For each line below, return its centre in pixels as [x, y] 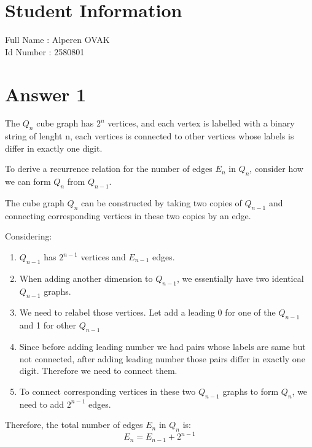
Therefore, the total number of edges [74, 425]
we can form [28, 181]
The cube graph [35, 203]
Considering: [29, 236]
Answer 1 [46, 94]
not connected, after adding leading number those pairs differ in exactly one [162, 358]
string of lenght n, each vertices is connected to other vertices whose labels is [150, 136]
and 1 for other [48, 325]
